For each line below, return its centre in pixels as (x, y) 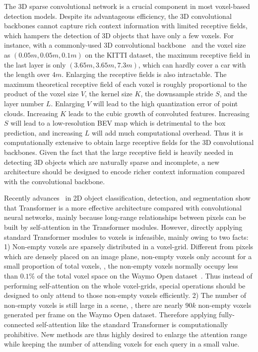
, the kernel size (109, 94)
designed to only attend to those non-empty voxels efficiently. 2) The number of (125, 295)
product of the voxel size (41, 94)
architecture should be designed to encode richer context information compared (125, 172)
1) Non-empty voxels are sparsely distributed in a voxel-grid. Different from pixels (129, 246)
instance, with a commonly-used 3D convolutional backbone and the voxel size (125, 45)
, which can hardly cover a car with (192, 64)
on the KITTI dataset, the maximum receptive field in (168, 54)
